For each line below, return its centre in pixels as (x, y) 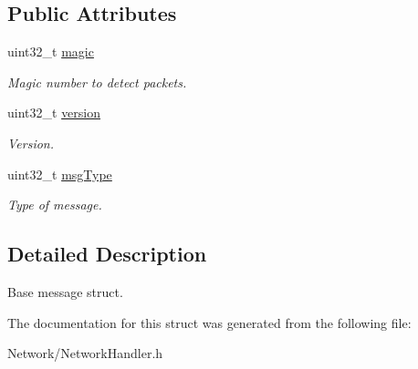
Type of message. (55, 205)
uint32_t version (54, 113)
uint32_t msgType (60, 174)
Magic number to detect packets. (97, 82)
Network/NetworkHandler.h (85, 353)
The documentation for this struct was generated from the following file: (209, 322)
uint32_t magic (51, 51)
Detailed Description (107, 254)
